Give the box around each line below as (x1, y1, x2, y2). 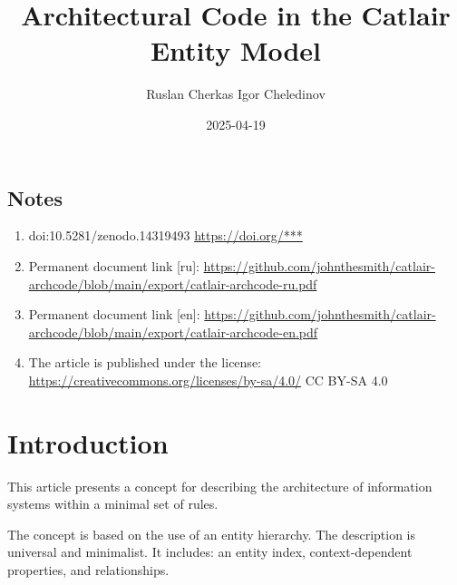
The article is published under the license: (28, 353, 261, 372)
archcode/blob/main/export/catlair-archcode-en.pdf (28, 322, 318, 341)
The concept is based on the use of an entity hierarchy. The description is (7, 524, 416, 543)
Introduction (7, 424, 169, 461)
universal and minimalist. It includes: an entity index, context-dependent (7, 542, 413, 561)
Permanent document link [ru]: (28, 256, 199, 275)
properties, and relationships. (7, 560, 170, 579)
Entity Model (150, 32, 322, 69)
